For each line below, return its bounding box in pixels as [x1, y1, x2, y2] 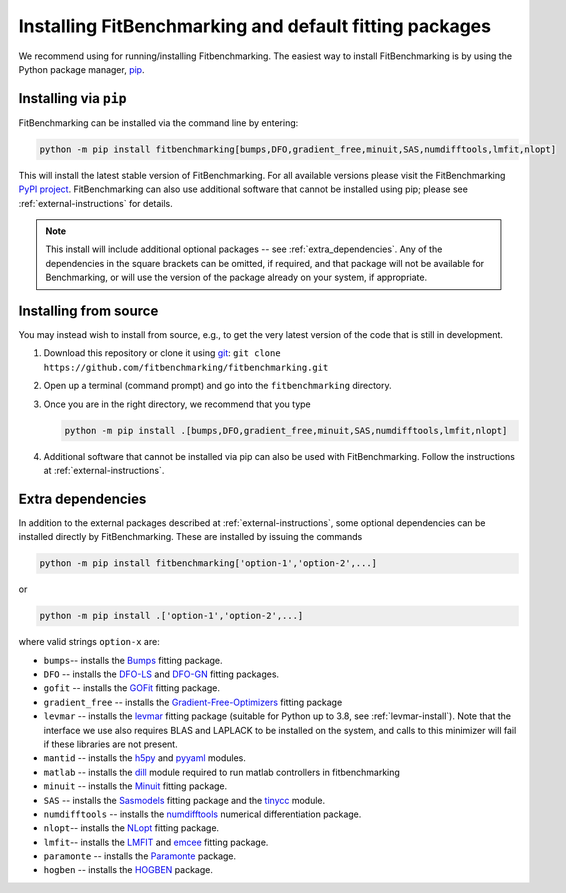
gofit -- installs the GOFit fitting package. [43, 682, 220, 694]
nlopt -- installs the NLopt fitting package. [43, 822, 220, 834]
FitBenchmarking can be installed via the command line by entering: [18, 116, 299, 129]
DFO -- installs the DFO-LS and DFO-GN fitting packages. [43, 668, 280, 680]
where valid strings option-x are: [18, 636, 160, 648]
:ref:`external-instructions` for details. [18, 197, 174, 209]
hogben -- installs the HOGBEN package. [43, 864, 214, 876]
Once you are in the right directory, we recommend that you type [43, 398, 311, 410]
